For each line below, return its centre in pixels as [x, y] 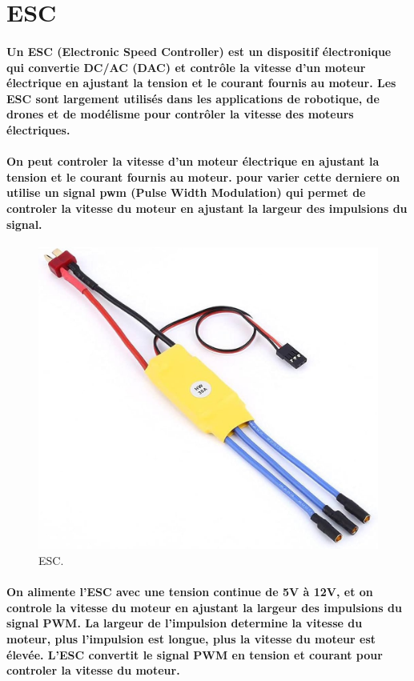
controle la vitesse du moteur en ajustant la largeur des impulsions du [204, 607]
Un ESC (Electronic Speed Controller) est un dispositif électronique [199, 51]
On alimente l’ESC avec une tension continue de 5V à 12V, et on [190, 592]
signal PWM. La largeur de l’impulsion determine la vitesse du [185, 623]
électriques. [38, 129]
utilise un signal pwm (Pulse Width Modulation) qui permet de [186, 192]
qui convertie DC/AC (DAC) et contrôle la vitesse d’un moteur [186, 67]
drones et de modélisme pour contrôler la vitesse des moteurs [180, 114]
